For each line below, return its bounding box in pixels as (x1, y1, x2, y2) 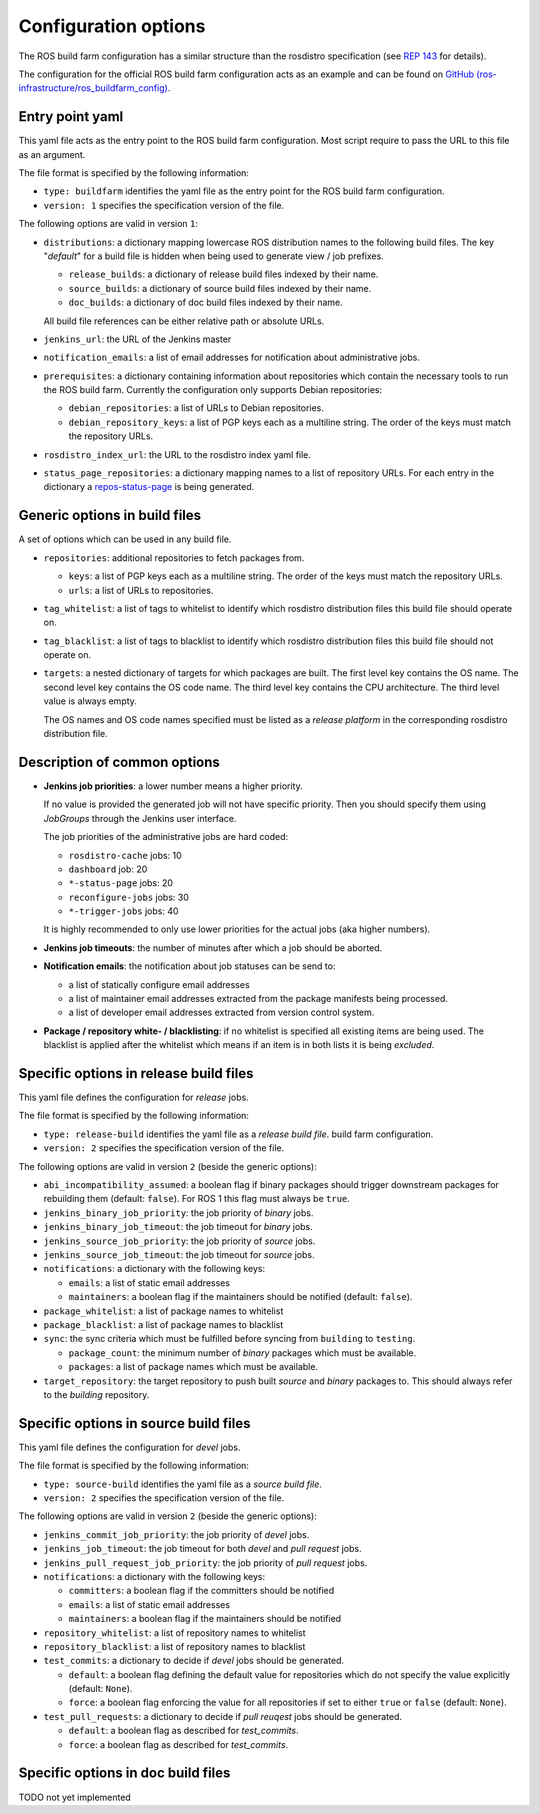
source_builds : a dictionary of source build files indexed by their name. (68, 282, 372, 294)
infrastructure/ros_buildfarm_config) (18, 82, 169, 94)
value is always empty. (43, 695, 137, 707)
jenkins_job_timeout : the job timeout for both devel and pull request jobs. (43, 1543, 362, 1555)
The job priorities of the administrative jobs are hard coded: (43, 831, 289, 843)
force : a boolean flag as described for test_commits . (68, 1738, 289, 1750)
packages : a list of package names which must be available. (68, 1361, 319, 1373)
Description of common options (18, 753, 220, 770)
